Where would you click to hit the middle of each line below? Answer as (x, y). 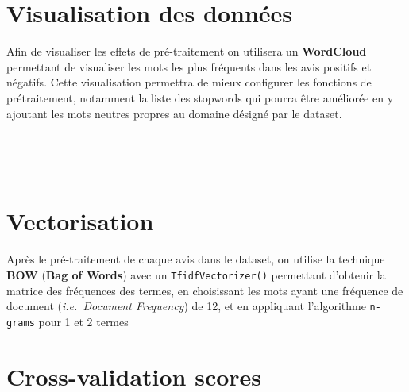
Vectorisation (80, 221)
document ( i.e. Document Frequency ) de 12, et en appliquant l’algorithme (186, 306)
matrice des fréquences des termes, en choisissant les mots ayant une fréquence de (205, 290)
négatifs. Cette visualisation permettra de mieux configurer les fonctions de (189, 82)
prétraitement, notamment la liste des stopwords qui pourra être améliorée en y (200, 97)
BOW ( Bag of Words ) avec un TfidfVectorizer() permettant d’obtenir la (196, 275)
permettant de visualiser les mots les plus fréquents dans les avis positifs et (189, 66)
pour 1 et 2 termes (83, 321)
